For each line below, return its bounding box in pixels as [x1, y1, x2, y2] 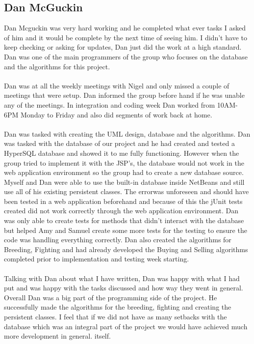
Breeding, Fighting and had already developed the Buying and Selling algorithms [4, 244, 248, 254]
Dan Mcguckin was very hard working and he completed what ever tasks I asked [4, 23, 246, 33]
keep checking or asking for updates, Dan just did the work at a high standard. [4, 42, 242, 52]
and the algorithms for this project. [4, 61, 110, 71]
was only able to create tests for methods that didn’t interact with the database [4, 215, 244, 226]
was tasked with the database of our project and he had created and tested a [4, 138, 235, 148]
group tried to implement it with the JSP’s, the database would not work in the [4, 157, 244, 168]
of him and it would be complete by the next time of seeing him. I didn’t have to [4, 32, 247, 42]
